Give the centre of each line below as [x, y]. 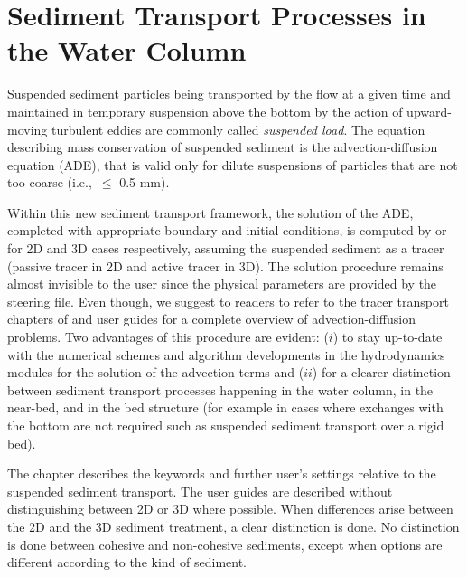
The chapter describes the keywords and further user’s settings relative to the [222, 473]
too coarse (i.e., [50, 182]
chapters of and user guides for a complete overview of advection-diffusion [211, 319]
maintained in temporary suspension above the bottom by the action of [205, 111]
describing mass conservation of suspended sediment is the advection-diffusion [223, 147]
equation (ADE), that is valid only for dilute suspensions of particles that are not [233, 164]
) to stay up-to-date [388, 337]
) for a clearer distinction [381, 372]
